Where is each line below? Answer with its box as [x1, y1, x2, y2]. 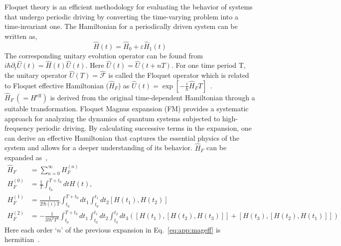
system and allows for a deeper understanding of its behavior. [4, 142, 193, 153]
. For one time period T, [171, 60, 246, 70]
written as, [4, 30, 37, 41]
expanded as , [4, 152, 48, 163]
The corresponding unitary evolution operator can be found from [4, 50, 203, 60]
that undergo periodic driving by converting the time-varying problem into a [4, 11, 238, 21]
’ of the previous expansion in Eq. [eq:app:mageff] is [61, 224, 221, 235]
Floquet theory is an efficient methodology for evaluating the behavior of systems [4, 1, 253, 11]
